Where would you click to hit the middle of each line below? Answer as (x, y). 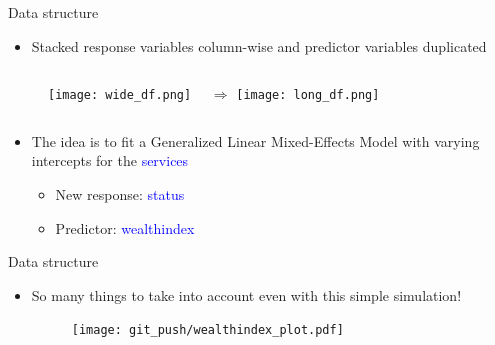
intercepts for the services (110, 160)
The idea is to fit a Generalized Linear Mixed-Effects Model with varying (255, 140)
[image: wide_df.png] (120, 95)
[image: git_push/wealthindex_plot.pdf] (207, 330)
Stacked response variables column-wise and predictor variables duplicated (259, 45)
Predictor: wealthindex (125, 227)
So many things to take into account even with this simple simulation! (246, 294)
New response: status (120, 194)
